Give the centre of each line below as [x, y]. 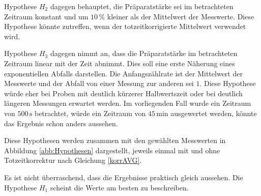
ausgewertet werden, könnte [214, 113]
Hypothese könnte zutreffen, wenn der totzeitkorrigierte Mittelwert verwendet [125, 26]
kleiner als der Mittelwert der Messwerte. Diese [181, 16]
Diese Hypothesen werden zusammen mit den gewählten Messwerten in [115, 140]
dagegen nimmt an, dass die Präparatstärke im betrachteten [144, 53]
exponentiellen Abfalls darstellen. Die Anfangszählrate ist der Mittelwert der [123, 73]
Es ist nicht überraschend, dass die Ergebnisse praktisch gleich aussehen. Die [124, 177]
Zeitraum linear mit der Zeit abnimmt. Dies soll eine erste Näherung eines [120, 63]
